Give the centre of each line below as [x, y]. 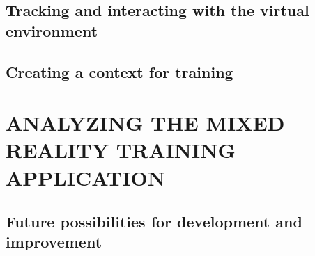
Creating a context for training [120, 71]
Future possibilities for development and [154, 222]
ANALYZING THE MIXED [145, 123]
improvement [54, 242]
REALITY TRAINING [121, 150]
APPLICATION [85, 177]
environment [52, 30]
